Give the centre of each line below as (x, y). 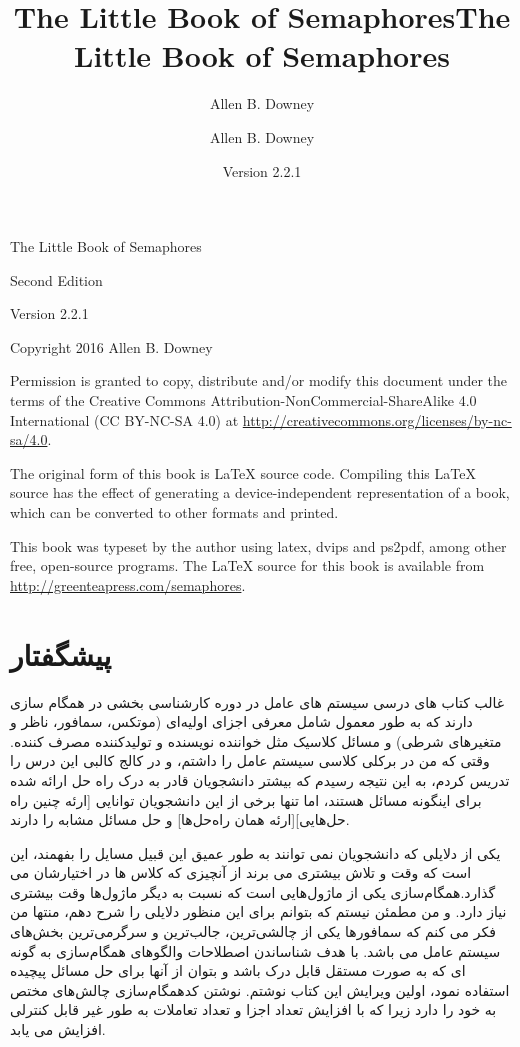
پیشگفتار (61, 653)
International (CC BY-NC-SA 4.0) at (124, 419)
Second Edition (56, 279)
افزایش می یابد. (58, 1029)
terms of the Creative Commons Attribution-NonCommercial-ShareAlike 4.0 (243, 400)
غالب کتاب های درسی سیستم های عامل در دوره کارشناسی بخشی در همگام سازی (257, 701)
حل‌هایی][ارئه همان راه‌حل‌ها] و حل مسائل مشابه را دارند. (180, 819)
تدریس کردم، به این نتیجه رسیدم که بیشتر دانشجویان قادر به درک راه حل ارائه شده (260, 779)
